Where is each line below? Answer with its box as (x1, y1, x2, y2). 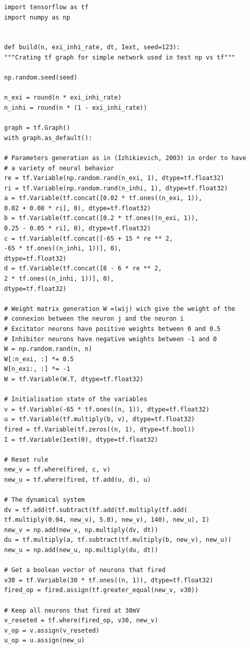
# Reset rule (4, 456, 48, 463)
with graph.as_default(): (4, 134, 92, 142)
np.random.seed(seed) (4, 74, 78, 82)
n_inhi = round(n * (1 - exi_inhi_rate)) (4, 104, 148, 111)
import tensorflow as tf (4, 4, 89, 11)
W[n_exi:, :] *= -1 (4, 365, 70, 373)
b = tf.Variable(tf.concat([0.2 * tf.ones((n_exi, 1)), (4, 214, 199, 222)
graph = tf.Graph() (4, 124, 70, 132)
